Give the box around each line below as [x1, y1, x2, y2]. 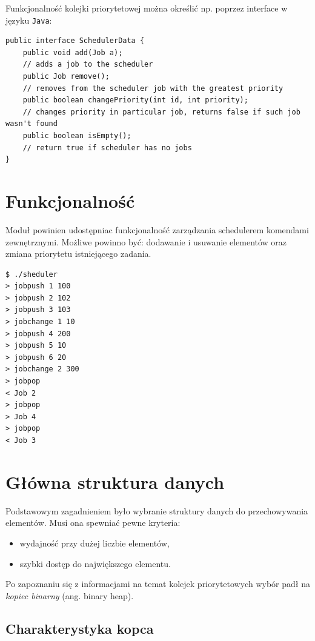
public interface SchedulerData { [5, 36, 145, 45]
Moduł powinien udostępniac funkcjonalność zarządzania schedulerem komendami [5, 223, 309, 236]
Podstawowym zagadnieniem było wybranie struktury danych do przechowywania [5, 504, 308, 517]
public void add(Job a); [22, 48, 123, 57]
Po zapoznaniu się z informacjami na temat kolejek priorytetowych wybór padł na [5, 577, 310, 590]
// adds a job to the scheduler [22, 60, 153, 69]
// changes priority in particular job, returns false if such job [22, 107, 300, 116]
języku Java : [5, 13, 52, 26]
